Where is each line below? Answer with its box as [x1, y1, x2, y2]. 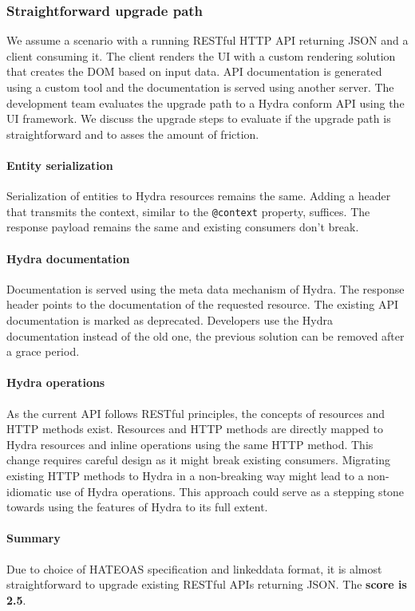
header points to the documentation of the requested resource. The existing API [6, 296, 399, 313]
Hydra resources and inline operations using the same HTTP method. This [6, 436, 373, 452]
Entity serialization [6, 156, 113, 173]
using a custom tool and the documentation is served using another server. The [6, 79, 394, 95]
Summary [6, 530, 61, 546]
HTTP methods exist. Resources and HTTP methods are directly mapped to [6, 420, 383, 437]
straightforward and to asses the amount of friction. [6, 125, 259, 142]
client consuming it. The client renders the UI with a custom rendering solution [6, 47, 396, 64]
